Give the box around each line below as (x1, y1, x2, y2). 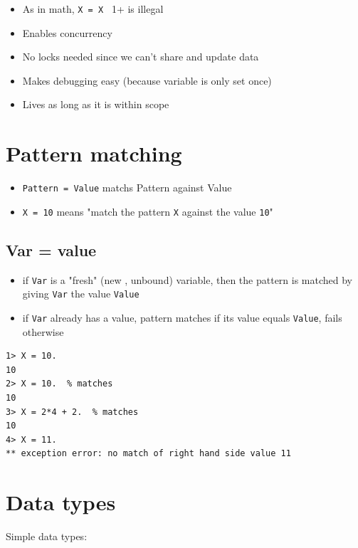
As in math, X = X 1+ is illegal (22, 1, 164, 16)
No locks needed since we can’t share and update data (22, 49, 259, 64)
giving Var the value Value (22, 286, 139, 301)
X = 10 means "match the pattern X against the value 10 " (22, 204, 273, 218)
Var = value (6, 238, 97, 260)
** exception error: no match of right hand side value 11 (6, 448, 291, 459)
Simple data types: (6, 529, 88, 544)
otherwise (22, 324, 64, 339)
